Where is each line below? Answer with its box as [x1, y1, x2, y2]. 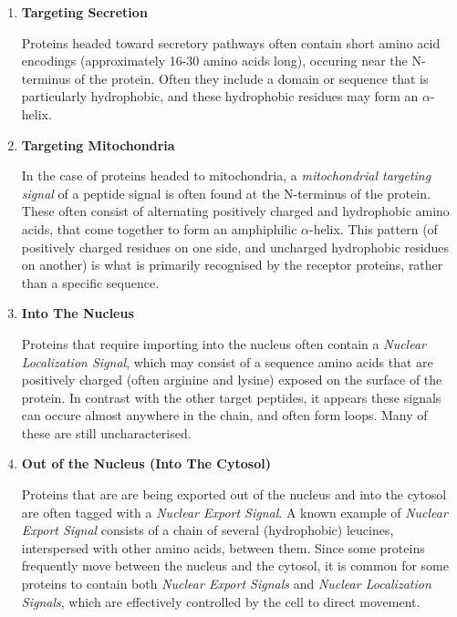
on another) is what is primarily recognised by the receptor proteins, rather [21, 255, 443, 274]
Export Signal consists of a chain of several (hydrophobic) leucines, [21, 520, 394, 540]
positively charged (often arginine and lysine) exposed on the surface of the [21, 370, 442, 389]
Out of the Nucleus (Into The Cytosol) [21, 454, 271, 473]
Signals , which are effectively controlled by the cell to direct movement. [21, 591, 421, 611]
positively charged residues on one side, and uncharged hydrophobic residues [21, 237, 449, 256]
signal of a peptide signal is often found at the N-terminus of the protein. [21, 183, 431, 202]
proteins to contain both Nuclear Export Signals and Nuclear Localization [21, 574, 431, 593]
